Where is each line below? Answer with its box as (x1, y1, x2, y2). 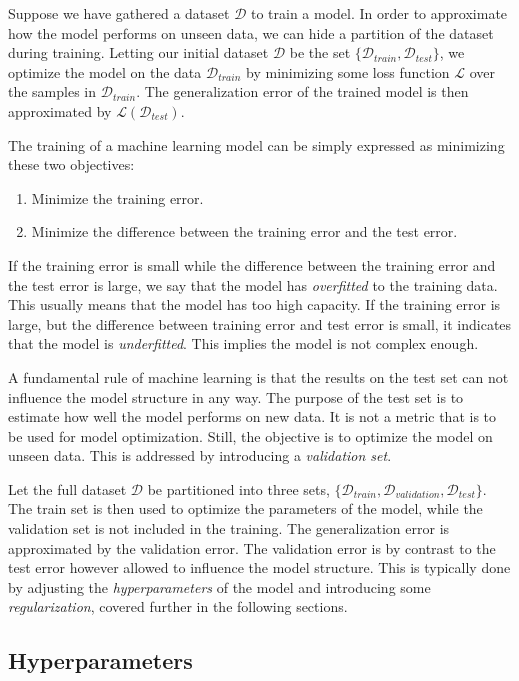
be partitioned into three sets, (147, 478, 330, 499)
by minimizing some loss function (246, 61, 450, 82)
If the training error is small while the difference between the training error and (8, 254, 496, 275)
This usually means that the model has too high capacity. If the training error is (8, 294, 501, 315)
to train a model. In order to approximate (250, 3, 508, 23)
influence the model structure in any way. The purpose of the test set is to (8, 386, 464, 407)
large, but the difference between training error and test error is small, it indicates (8, 313, 512, 334)
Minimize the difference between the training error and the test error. (31, 221, 458, 242)
